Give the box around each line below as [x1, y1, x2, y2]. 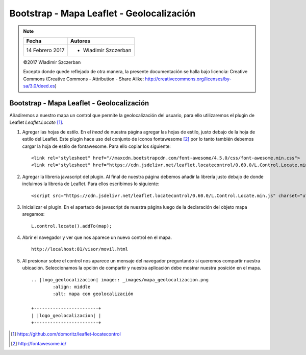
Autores [70, 37, 90, 45]
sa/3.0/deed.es [23, 83, 56, 89]
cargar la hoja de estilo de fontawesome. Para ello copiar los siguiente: [22, 143, 171, 149]
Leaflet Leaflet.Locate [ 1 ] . [9, 119, 64, 125]
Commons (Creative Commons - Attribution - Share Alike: [23, 76, 144, 82]
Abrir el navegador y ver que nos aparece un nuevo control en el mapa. [22, 234, 172, 240]
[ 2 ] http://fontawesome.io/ [11, 340, 66, 346]
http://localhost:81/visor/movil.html [31, 246, 129, 252]
